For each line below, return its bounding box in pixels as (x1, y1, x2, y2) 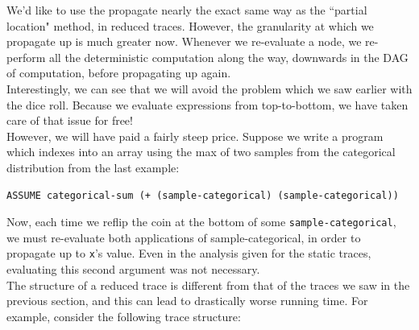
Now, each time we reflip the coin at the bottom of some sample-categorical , (6, 213, 396, 230)
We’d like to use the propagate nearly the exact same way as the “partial (6, 2, 367, 18)
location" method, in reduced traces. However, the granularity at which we (6, 17, 374, 34)
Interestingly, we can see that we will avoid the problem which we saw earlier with (6, 80, 413, 97)
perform (6, 48, 46, 65)
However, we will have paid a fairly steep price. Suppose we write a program (6, 127, 384, 144)
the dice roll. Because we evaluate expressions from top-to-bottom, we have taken (6, 96, 409, 113)
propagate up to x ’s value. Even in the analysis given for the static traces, (6, 245, 371, 262)
